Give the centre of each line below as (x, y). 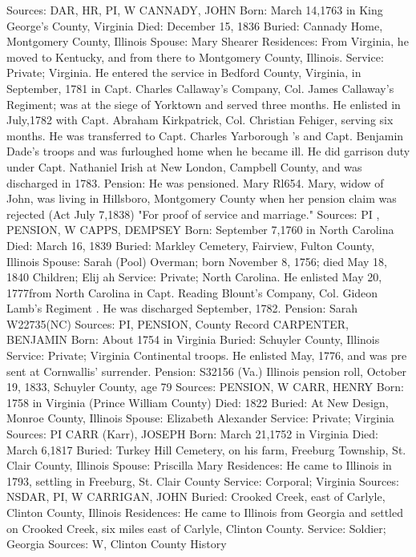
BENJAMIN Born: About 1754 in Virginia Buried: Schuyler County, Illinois (193, 339)
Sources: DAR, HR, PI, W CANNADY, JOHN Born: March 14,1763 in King (195, 10)
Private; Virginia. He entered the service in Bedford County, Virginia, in (184, 73)
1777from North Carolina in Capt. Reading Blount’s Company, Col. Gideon (192, 292)
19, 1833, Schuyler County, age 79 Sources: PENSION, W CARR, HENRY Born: (205, 387)
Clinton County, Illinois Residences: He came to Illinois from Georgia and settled (205, 512)
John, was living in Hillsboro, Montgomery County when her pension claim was (202, 198)
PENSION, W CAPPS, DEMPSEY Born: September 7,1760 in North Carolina (200, 230)
